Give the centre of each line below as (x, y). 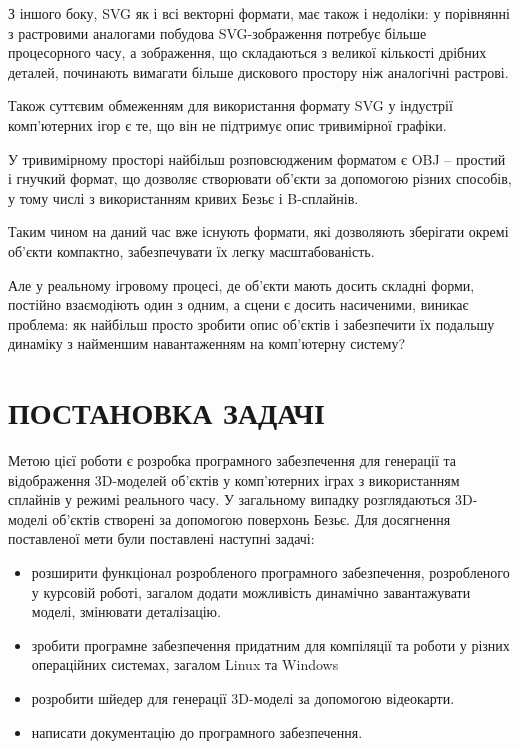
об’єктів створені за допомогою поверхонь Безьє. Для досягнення (251, 518)
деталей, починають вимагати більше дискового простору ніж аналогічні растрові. (258, 71)
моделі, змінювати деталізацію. (126, 611)
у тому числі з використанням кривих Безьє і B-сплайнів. (183, 197)
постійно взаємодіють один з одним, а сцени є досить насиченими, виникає (238, 304)
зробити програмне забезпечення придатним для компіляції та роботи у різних (270, 644)
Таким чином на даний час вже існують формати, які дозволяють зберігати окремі (258, 231)
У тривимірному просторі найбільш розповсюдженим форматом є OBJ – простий (257, 158)
